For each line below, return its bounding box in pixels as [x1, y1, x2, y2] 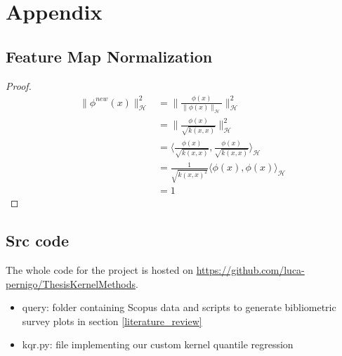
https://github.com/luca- [196, 262, 305, 277]
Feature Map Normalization [6, 45, 213, 67]
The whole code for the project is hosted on [6, 262, 193, 277]
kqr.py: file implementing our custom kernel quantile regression [22, 337, 294, 352]
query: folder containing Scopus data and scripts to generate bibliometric [22, 300, 336, 315]
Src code [6, 230, 70, 251]
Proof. [6, 78, 32, 93]
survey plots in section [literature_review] [22, 313, 202, 328]
